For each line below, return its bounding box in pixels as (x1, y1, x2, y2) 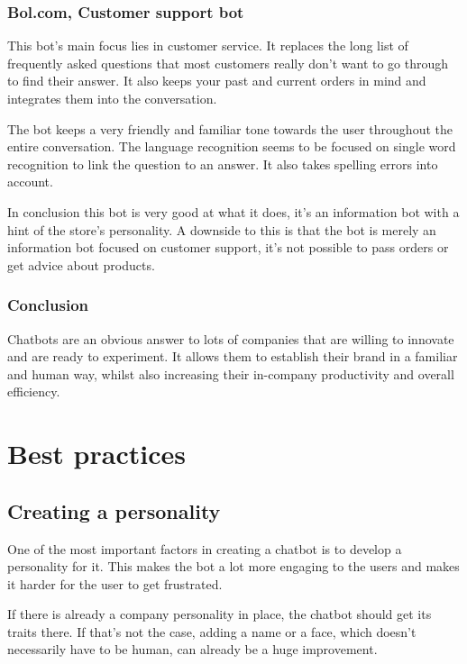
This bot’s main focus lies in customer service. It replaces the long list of (7, 36, 408, 55)
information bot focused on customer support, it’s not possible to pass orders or (7, 238, 449, 257)
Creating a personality (7, 496, 221, 524)
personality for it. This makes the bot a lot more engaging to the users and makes (7, 557, 460, 576)
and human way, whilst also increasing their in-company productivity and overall (7, 364, 454, 383)
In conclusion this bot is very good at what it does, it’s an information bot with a (7, 202, 460, 221)
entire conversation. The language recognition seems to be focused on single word (7, 137, 456, 156)
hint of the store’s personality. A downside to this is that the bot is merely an (7, 220, 436, 239)
